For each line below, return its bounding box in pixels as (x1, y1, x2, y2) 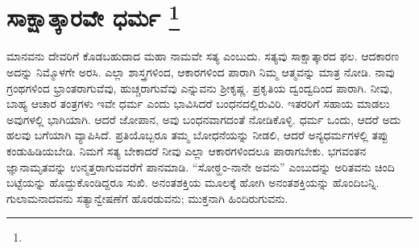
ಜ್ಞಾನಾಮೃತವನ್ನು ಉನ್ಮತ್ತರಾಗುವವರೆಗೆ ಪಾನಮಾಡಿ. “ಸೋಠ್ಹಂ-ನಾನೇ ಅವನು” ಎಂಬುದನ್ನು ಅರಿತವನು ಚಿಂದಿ (6, 158, 395, 175)
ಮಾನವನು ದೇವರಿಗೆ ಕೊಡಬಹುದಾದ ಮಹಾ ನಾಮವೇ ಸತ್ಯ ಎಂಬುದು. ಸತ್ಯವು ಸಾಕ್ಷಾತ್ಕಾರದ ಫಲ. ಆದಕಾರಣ (6, 48, 400, 64)
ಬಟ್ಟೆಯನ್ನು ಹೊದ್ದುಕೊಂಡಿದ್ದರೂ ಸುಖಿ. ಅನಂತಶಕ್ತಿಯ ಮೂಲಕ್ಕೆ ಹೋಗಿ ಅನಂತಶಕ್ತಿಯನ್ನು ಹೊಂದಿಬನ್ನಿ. (6, 174, 380, 191)
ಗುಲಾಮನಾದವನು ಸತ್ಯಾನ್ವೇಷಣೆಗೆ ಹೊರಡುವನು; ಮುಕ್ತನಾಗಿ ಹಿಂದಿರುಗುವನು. (6, 189, 288, 206)
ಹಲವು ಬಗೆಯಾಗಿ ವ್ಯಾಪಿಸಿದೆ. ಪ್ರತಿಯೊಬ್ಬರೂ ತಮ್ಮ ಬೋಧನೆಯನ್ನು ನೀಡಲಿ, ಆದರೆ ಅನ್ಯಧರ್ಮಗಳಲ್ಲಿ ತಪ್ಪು (6, 126, 388, 143)
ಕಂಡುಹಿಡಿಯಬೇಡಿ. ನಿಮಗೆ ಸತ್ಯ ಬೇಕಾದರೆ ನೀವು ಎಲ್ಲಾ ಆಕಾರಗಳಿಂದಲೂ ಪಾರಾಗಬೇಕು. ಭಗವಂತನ (6, 143, 367, 159)
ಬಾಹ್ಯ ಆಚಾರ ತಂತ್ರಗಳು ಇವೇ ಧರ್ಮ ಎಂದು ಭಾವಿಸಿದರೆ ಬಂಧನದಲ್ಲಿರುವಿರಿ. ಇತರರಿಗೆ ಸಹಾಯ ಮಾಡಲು (6, 95, 390, 112)
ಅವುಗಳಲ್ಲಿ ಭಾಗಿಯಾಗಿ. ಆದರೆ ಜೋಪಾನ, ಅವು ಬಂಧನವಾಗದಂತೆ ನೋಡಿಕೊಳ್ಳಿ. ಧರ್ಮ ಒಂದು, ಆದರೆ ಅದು (6, 110, 401, 127)
